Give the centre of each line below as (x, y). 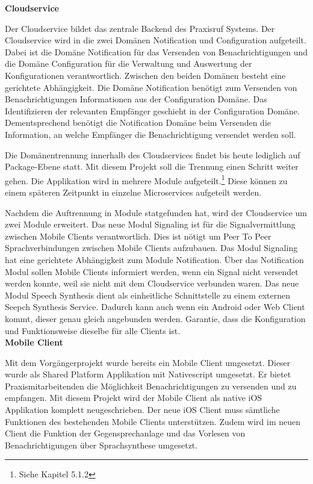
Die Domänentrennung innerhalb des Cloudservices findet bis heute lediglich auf (153, 154)
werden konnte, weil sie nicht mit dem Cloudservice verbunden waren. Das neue (152, 283)
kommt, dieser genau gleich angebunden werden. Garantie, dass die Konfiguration (155, 318)
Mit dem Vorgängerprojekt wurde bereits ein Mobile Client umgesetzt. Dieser (148, 362)
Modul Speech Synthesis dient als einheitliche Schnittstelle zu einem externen (148, 295)
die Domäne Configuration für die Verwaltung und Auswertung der (129, 64)
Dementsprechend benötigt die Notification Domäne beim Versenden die (138, 123)
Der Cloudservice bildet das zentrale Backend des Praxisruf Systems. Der (140, 28)
